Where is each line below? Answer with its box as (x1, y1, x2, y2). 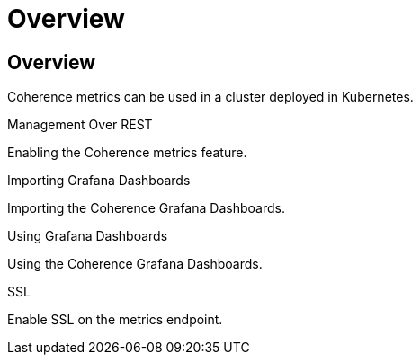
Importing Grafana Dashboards (7, 172, 191, 189)
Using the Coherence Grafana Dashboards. (7, 256, 263, 272)
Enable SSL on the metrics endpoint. (7, 312, 223, 328)
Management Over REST (7, 117, 153, 133)
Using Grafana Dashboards (7, 228, 168, 244)
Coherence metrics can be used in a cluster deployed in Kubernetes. (7, 89, 414, 105)
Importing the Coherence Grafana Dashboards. (7, 200, 285, 216)
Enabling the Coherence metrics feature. (7, 145, 247, 161)
